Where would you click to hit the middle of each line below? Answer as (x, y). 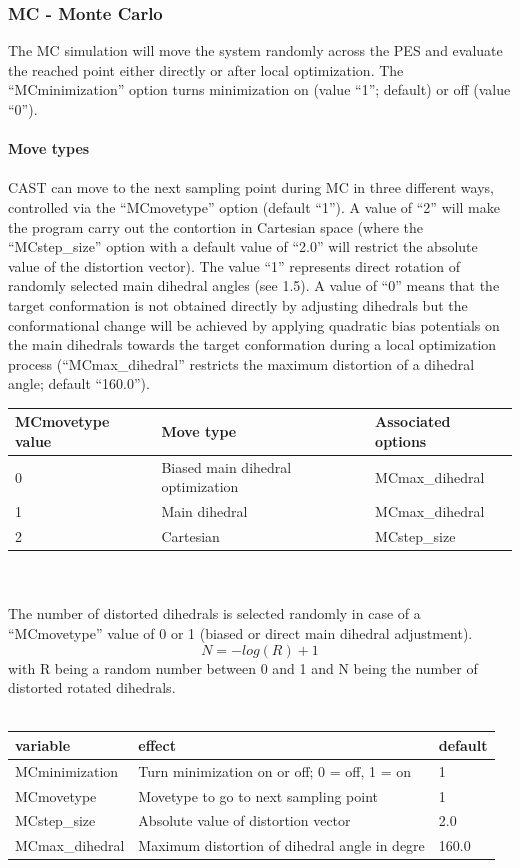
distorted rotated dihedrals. (92, 687)
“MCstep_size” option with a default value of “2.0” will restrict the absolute (243, 246)
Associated (413, 421)
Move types (49, 148)
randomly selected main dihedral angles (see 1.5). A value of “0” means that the (254, 285)
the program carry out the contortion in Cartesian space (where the (215, 226)
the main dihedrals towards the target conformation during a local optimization (252, 344)
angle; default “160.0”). (79, 383)
